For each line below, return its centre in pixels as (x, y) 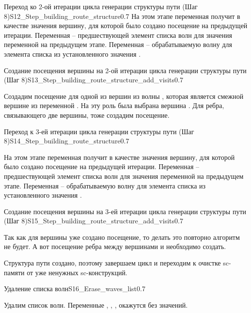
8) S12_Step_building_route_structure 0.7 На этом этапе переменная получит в (122, 16)
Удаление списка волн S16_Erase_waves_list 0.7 (75, 289)
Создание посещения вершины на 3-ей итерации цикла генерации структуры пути (125, 211)
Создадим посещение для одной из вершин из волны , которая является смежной (124, 96)
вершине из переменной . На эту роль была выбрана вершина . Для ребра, (114, 105)
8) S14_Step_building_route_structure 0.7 (67, 141)
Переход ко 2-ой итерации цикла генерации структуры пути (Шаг (101, 6)
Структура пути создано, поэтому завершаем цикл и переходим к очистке (112, 263)
